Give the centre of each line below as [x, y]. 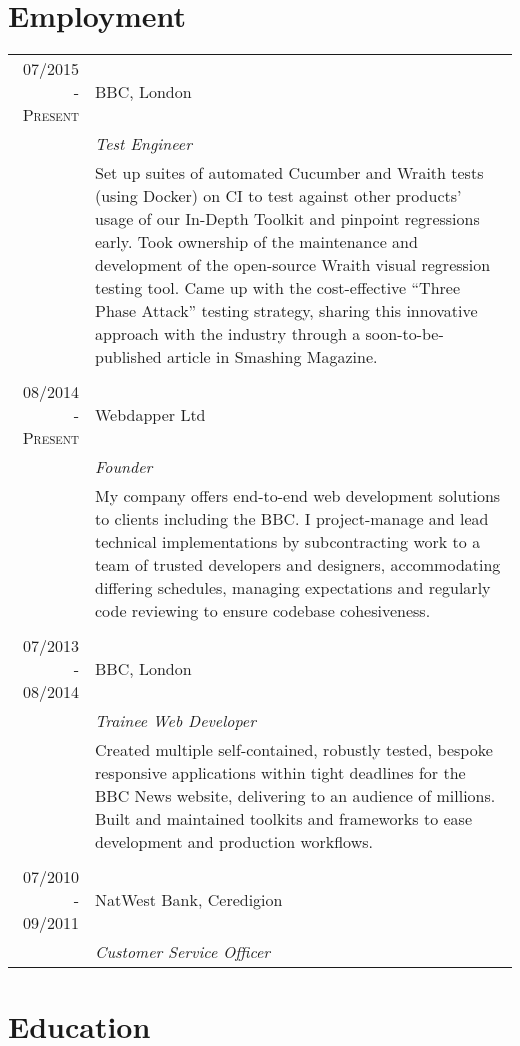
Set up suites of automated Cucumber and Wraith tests [289, 173]
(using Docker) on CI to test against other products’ [278, 196]
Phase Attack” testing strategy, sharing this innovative [286, 311]
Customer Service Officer [182, 952]
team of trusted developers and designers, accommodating [297, 565]
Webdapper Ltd [150, 415]
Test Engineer [143, 144]
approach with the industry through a [227, 334]
